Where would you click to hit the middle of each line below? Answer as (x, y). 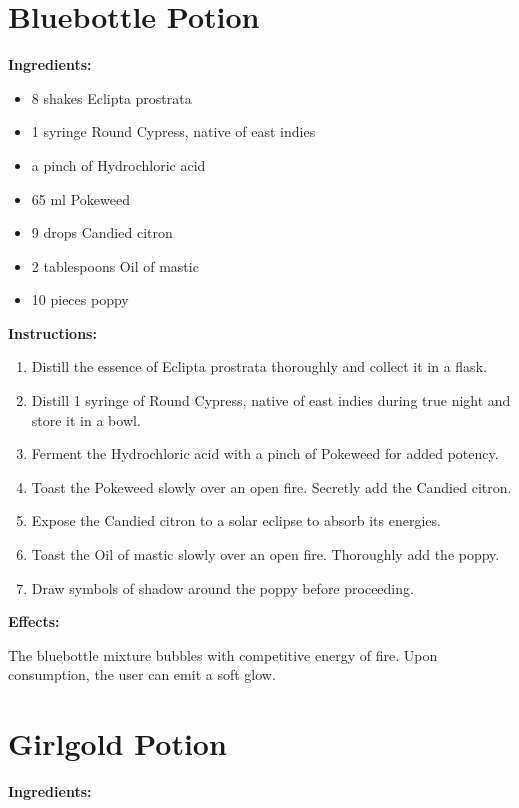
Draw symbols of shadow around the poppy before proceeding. (222, 587)
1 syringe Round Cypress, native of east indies (173, 131)
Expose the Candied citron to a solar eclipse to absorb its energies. (236, 520)
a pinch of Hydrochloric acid (118, 164)
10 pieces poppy (80, 299)
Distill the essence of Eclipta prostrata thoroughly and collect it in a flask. (259, 366)
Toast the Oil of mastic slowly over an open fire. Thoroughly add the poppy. (265, 554)
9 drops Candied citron (102, 232)
